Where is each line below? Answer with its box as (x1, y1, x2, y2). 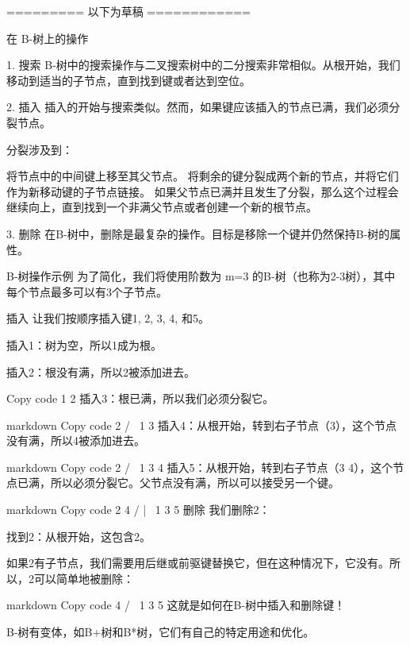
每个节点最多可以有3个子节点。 (6, 283, 167, 299)
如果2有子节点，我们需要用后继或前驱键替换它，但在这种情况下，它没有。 (6, 554, 389, 571)
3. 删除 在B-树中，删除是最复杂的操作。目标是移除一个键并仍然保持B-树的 (6, 225, 390, 241)
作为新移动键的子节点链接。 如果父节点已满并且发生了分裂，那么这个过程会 (6, 183, 399, 199)
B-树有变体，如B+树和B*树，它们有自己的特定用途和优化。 (6, 624, 315, 640)
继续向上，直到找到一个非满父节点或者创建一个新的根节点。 (6, 199, 317, 215)
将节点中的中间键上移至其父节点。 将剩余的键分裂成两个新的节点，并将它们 (6, 168, 399, 184)
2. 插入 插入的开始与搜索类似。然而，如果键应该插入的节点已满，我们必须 (6, 98, 389, 115)
